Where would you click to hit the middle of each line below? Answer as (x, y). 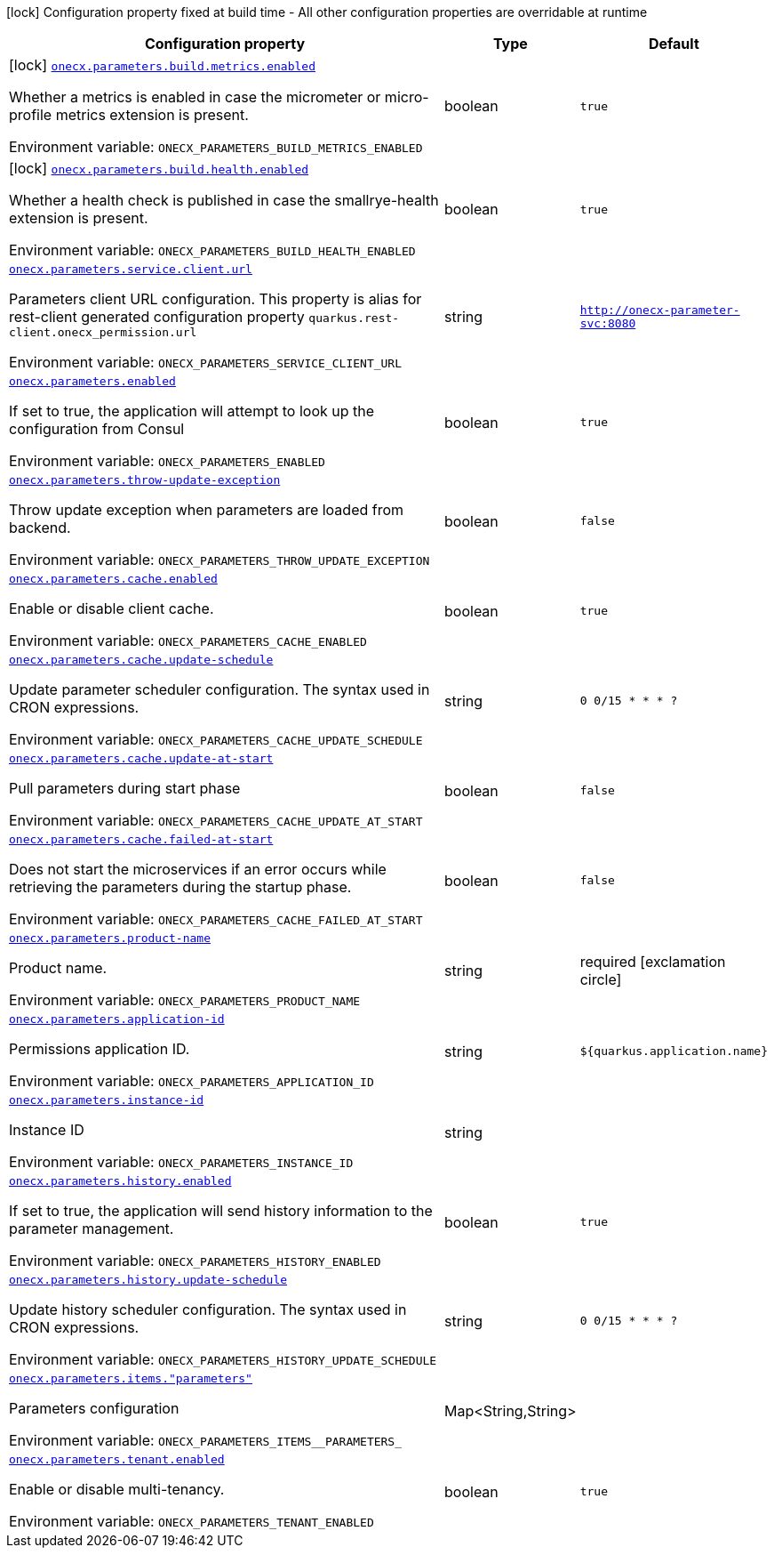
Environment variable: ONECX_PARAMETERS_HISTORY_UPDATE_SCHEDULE (223, 1359)
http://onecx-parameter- (660, 310)
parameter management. (92, 1229)
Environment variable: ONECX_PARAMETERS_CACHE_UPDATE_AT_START (216, 820)
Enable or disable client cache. (112, 608)
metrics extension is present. (152, 115)
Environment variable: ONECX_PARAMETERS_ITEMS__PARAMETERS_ (206, 1440)
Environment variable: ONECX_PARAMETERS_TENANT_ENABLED (192, 1521)
